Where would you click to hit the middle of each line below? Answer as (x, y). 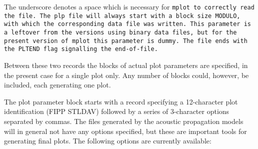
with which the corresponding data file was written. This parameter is (127, 24)
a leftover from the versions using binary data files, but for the (120, 32)
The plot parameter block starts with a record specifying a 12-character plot (121, 101)
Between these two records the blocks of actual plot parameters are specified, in (126, 65)
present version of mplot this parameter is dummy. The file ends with (126, 41)
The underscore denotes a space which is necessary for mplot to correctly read (129, 6)
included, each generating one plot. (57, 85)
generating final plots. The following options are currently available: (108, 141)
